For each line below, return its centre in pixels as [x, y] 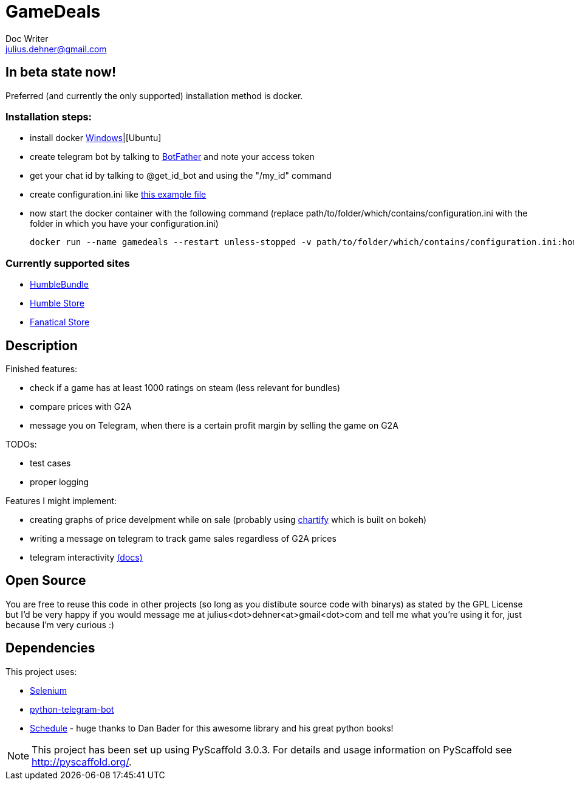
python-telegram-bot [72, 709]
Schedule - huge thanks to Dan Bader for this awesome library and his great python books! [212, 728]
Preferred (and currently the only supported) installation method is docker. [154, 95]
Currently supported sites [68, 263]
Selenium [48, 690]
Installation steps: [49, 116]
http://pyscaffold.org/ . [82, 762]
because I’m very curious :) [60, 624]
